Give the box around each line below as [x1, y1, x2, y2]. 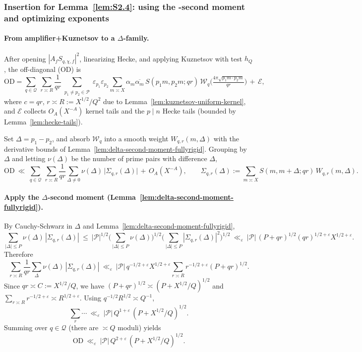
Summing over [4, 322, 48, 332]
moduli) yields [118, 322, 161, 332]
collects [24, 106, 46, 116]
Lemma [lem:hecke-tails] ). [4, 117, 83, 127]
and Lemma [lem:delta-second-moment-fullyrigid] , [82, 220, 235, 231]
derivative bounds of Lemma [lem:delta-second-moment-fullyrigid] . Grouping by [4, 143, 247, 154]
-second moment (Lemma [48, 192, 136, 202]
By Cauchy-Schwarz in [4, 220, 72, 231]
